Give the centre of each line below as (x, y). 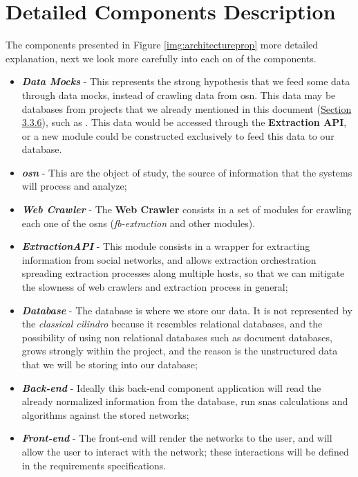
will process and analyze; (74, 186)
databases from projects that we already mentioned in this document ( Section (187, 108)
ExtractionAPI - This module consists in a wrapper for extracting (166, 246)
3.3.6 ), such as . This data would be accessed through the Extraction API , (184, 122)
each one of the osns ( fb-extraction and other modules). (139, 223)
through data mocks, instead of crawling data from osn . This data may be (179, 94)
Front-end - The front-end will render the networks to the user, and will (177, 438)
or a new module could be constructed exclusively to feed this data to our (178, 135)
